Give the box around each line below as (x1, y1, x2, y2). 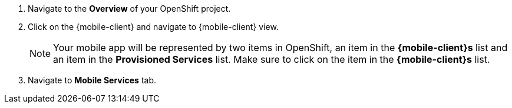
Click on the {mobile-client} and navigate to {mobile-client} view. (28, 22, 279, 32)
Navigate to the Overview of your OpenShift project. (28, 4, 231, 14)
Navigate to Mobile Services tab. (28, 75, 157, 85)
